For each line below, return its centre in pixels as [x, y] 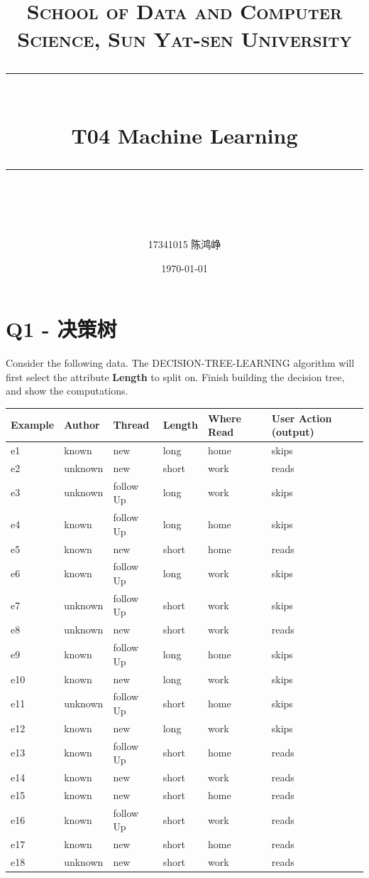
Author [82, 425]
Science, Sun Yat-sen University [184, 39]
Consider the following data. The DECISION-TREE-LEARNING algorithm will [180, 363]
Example [33, 425]
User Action [302, 418]
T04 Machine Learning [184, 135]
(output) [293, 432]
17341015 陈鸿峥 [184, 244]
